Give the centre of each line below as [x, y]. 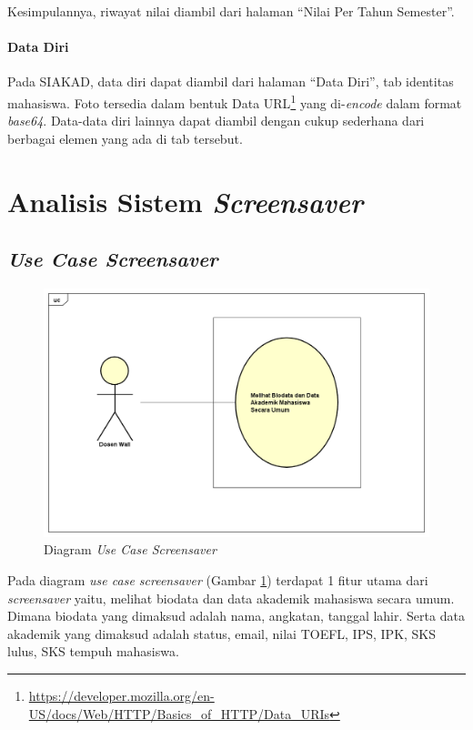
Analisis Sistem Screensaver [186, 201]
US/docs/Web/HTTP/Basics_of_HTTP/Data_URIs [179, 713]
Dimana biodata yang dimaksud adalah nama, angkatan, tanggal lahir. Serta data [236, 616]
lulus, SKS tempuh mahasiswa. [93, 651]
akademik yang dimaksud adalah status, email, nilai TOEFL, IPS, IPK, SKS [222, 633]
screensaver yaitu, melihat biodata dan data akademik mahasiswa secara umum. [231, 598]
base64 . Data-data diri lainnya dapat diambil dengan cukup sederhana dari [216, 121]
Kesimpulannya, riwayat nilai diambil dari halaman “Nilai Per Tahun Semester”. [231, 11]
